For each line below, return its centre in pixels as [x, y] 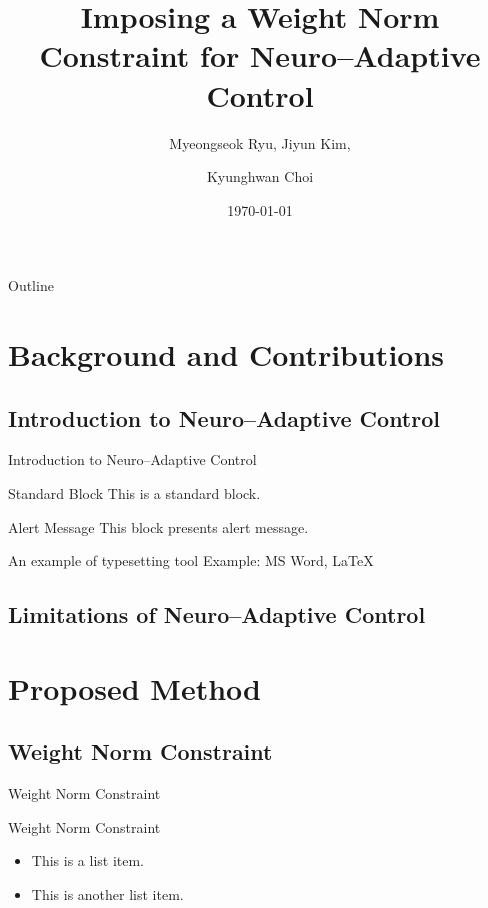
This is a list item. [88, 860]
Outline [31, 285]
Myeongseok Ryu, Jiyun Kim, [260, 142]
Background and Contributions [226, 354]
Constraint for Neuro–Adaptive [260, 55]
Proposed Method [134, 687]
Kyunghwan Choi [260, 176]
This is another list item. [107, 893]
